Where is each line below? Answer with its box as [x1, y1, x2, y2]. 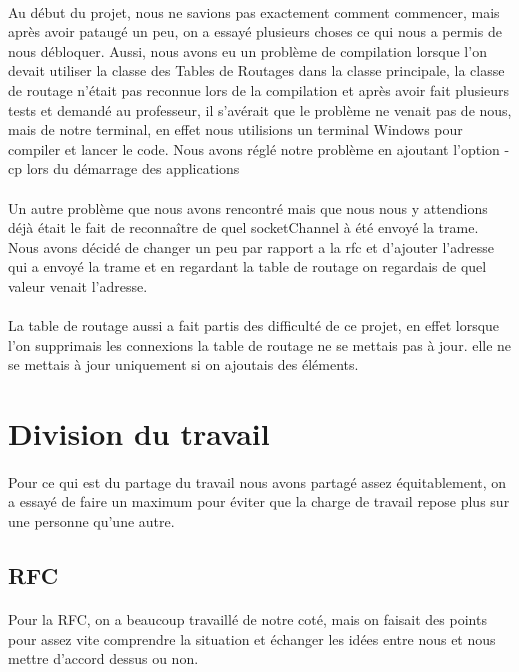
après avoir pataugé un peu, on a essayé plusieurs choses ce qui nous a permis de [8, 21, 502, 42]
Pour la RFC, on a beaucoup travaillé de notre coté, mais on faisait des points [8, 609, 487, 629]
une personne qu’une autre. [8, 511, 175, 532]
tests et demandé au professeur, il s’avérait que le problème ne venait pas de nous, [8, 99, 512, 120]
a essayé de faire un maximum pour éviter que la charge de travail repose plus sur [8, 491, 510, 512]
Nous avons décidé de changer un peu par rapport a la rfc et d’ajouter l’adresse [8, 236, 494, 257]
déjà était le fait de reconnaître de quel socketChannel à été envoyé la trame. [8, 217, 479, 238]
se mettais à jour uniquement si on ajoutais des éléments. [8, 354, 359, 375]
